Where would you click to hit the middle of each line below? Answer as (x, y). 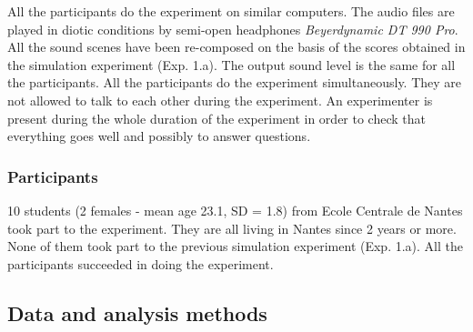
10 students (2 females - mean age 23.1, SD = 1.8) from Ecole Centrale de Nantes (235, 210)
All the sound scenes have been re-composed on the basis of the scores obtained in (236, 47)
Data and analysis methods (137, 312)
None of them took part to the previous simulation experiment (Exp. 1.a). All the (235, 246)
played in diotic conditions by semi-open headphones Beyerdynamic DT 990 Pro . (233, 29)
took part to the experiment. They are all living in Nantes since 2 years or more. (232, 228)
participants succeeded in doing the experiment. (141, 263)
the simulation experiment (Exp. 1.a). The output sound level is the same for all (231, 64)
